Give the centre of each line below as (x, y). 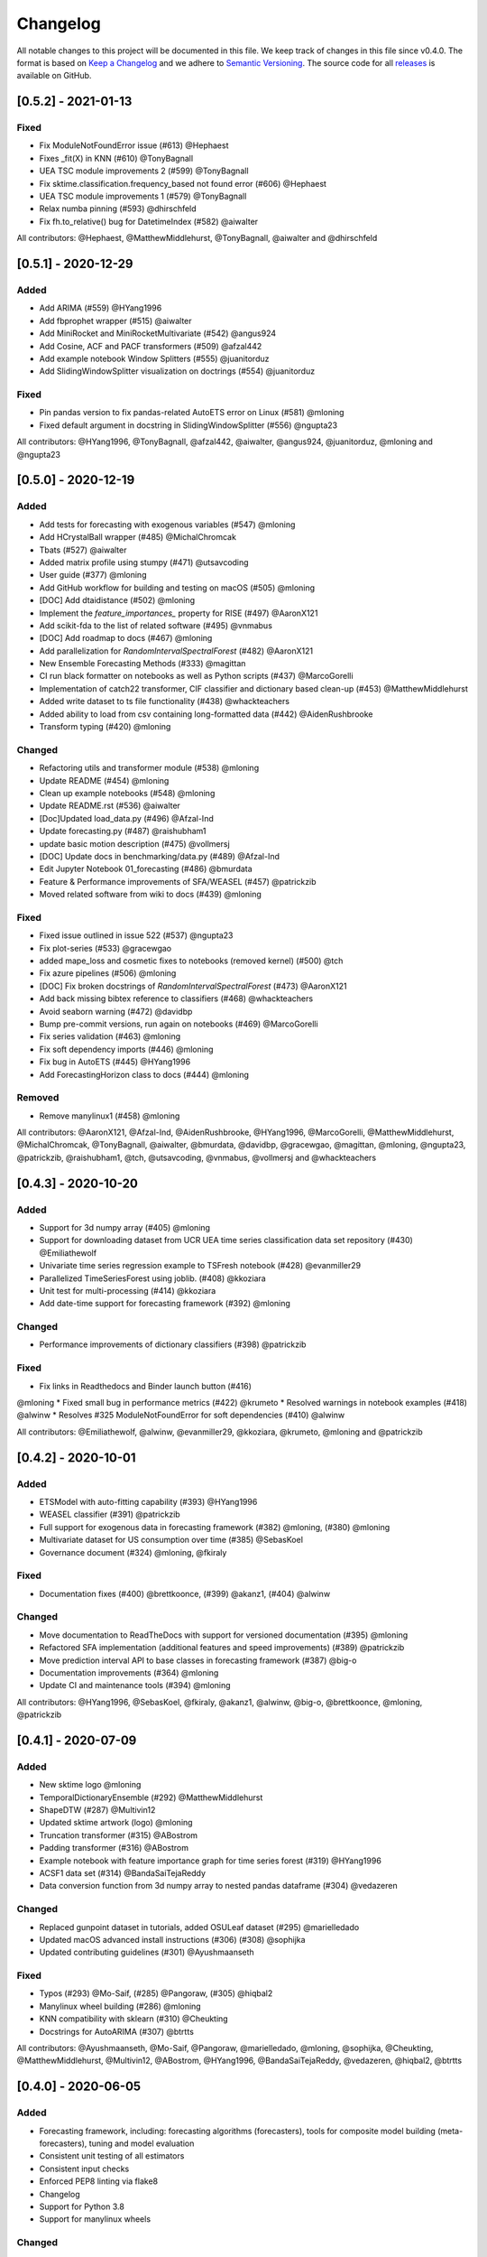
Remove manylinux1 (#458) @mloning (110, 1116)
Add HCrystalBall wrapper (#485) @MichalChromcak (138, 537)
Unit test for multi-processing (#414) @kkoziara (128, 1290)
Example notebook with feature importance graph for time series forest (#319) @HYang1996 (211, 1861)
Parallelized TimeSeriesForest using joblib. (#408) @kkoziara (152, 1278)
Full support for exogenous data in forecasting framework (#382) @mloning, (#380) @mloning (215, 1527)
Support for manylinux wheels (95, 2219)
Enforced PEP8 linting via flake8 (98, 2181)
